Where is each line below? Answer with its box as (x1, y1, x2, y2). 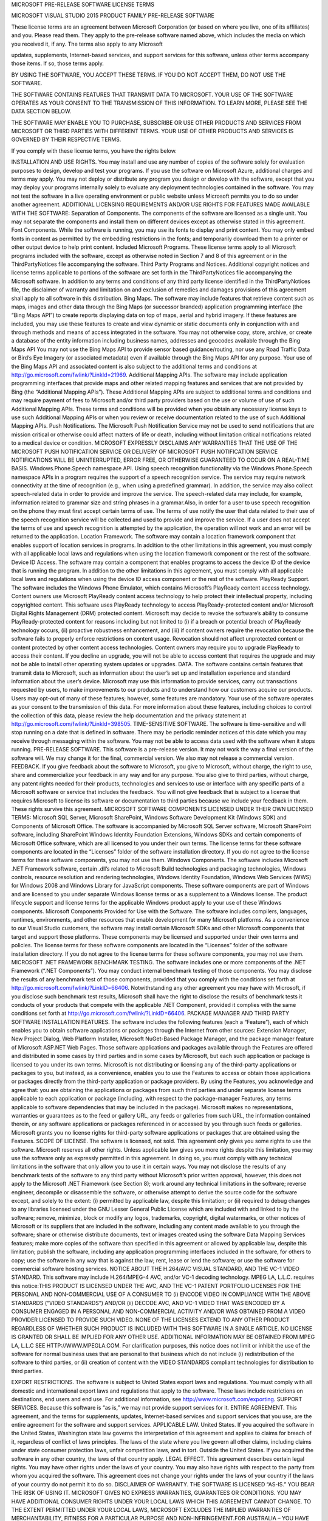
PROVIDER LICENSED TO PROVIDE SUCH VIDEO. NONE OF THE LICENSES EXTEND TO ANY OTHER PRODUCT (11, 1316, 290, 1323)
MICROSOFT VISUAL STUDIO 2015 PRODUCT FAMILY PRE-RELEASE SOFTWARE (11, 12, 215, 19)
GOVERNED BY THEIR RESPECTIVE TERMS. (11, 136, 121, 143)
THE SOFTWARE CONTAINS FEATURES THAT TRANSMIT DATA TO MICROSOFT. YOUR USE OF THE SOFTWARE (11, 91, 293, 98)
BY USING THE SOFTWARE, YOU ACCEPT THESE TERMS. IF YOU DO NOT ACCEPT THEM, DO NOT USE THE (11, 71, 286, 78)
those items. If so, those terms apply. (11, 60, 104, 67)
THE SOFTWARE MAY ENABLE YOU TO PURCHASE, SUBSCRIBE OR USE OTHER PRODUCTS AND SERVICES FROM (11, 119, 301, 126)
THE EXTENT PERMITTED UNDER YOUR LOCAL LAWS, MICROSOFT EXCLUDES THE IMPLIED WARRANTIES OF (11, 1506, 292, 1513)
